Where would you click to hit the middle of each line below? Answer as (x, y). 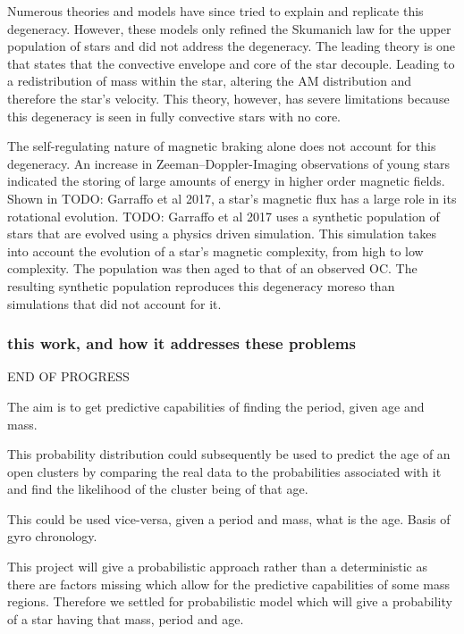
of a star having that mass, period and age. (126, 618)
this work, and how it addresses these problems (181, 343)
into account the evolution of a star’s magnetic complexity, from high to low (215, 250)
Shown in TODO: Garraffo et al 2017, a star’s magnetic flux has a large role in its (232, 198)
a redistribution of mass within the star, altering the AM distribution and (210, 81)
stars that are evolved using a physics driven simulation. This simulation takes (222, 234)
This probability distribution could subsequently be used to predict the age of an (229, 454)
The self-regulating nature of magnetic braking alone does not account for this (222, 146)
